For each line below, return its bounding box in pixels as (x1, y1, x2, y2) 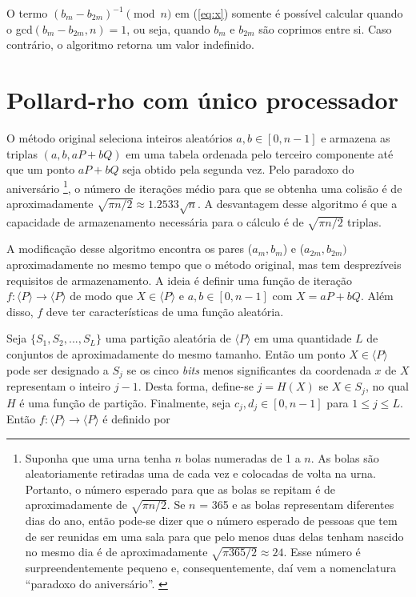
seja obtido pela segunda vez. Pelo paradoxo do (122, 161, 354, 178)
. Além (360, 287, 394, 304)
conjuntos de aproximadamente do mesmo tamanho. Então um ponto (6, 346, 346, 363)
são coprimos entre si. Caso (258, 20, 392, 37)
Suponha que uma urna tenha (25, 449, 171, 466)
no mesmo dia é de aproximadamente (25, 543, 208, 560)
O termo (6, 5, 48, 21)
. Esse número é (283, 543, 361, 560)
